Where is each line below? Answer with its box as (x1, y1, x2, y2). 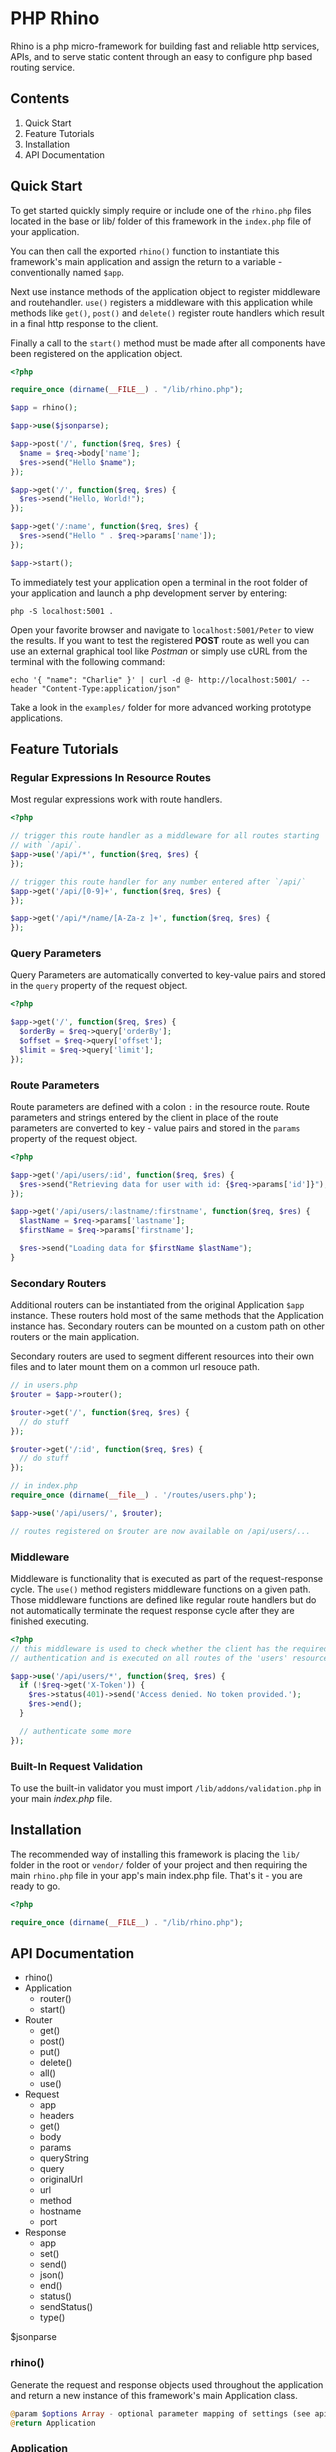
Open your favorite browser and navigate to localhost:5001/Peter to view (10, 623, 315, 636)
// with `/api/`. (10, 840, 83, 851)
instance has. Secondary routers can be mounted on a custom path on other (10, 1320, 325, 1332)
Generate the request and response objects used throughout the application (10, 2378, 324, 2391)
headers (39, 2110, 75, 2122)
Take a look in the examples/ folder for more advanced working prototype (10, 701, 312, 713)
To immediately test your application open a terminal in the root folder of (10, 576, 308, 588)
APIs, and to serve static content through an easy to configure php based (10, 50, 313, 62)
